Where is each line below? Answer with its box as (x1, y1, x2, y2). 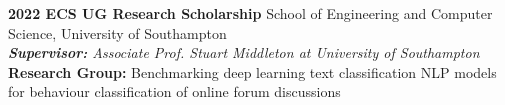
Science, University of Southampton (8, 22, 227, 43)
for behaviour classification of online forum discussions (8, 81, 341, 102)
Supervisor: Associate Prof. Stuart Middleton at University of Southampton (8, 42, 480, 63)
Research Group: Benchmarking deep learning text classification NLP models (8, 61, 497, 82)
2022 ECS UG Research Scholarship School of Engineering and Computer (8, 3, 493, 23)
